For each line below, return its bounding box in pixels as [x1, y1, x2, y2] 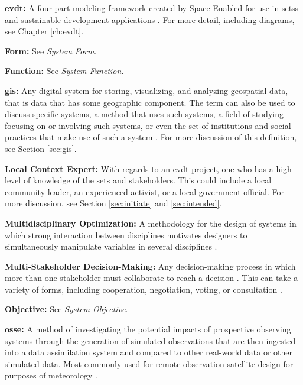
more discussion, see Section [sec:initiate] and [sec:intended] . [5, 197, 222, 209]
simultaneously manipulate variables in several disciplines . [5, 240, 217, 253]
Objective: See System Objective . [5, 303, 128, 315]
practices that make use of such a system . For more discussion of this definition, [5, 131, 297, 143]
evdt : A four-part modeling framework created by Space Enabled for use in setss [5, 2, 299, 14]
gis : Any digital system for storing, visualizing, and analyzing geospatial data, [5, 84, 288, 96]
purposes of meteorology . [5, 369, 97, 381]
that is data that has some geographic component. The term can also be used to [5, 96, 295, 108]
